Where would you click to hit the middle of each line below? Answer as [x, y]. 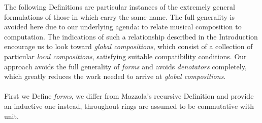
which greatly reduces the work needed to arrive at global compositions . [115, 76]
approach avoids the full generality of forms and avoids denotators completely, [125, 66]
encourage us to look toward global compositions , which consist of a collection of [128, 46]
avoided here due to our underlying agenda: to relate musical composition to [123, 27]
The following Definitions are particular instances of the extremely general [120, 7]
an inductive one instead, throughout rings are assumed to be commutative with [129, 106]
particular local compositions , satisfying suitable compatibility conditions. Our [125, 56]
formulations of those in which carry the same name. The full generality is [119, 16]
